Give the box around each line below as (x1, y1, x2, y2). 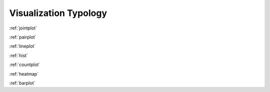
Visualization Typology (9, 7, 107, 18)
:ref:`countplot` (9, 61, 40, 67)
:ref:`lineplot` (9, 43, 36, 49)
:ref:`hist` (9, 52, 28, 58)
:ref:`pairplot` (9, 34, 36, 40)
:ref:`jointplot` (9, 25, 37, 31)
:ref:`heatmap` (9, 70, 39, 77)
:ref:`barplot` (9, 80, 35, 86)
